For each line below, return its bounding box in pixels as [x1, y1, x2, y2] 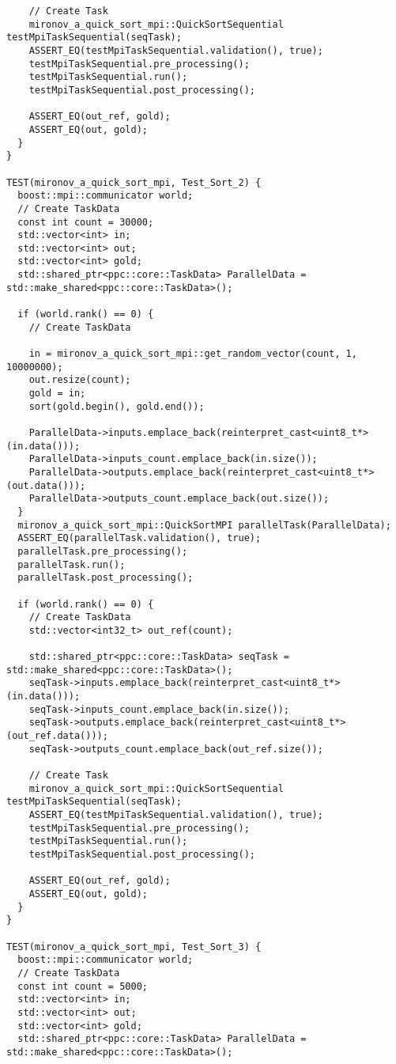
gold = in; [28, 388, 86, 399]
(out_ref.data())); [6, 730, 108, 742]
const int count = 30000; [17, 216, 154, 228]
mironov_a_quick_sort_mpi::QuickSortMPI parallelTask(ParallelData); [17, 519, 391, 531]
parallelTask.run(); [17, 559, 126, 570]
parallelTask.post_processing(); [17, 572, 194, 584]
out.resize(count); [28, 374, 131, 386]
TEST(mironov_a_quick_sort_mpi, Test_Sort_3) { [6, 941, 262, 952]
